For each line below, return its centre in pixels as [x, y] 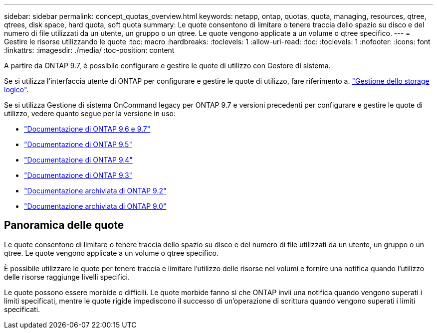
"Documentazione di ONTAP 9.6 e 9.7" [87, 129]
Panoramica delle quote [64, 225]
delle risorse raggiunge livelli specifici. [67, 277]
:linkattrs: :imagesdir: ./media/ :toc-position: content [89, 50]
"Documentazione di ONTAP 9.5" [78, 144]
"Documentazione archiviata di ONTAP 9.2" [95, 191]
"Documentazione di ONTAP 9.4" [78, 160]
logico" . [16, 89]
